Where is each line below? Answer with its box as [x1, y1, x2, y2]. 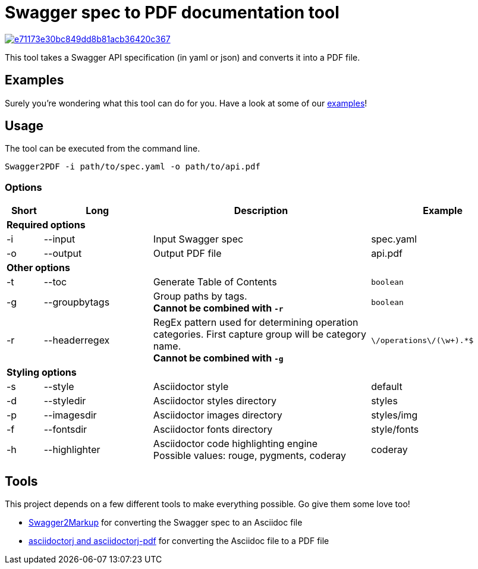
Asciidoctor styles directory [153, 395, 276, 407]
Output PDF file [153, 247, 222, 260]
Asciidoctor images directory [153, 409, 282, 422]
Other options [7, 262, 70, 274]
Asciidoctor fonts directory [153, 423, 273, 436]
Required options [7, 219, 86, 231]
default [371, 381, 402, 393]
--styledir [43, 395, 86, 407]
